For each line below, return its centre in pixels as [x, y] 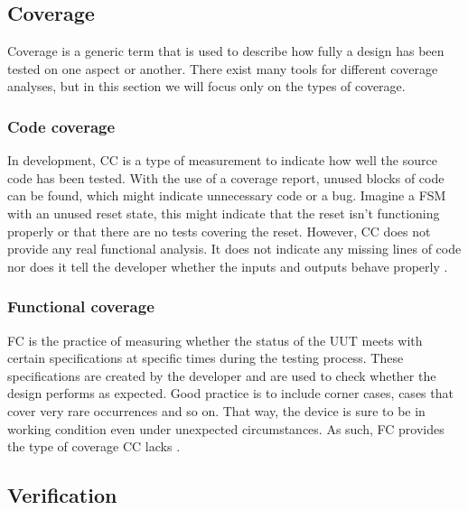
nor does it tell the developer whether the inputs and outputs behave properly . [228, 266]
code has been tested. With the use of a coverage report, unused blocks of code [226, 177]
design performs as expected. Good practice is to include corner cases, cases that [230, 393]
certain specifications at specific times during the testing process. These [206, 358]
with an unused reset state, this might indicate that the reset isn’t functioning [224, 213]
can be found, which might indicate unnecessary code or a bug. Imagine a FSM [227, 195]
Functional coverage [81, 306]
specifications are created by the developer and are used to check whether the [222, 375]
